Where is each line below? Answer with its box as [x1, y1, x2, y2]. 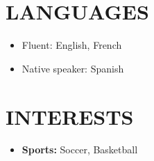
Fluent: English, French [22, 38, 122, 52]
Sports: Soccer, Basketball [22, 142, 138, 157]
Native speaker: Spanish [22, 61, 124, 75]
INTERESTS [6, 102, 134, 130]
